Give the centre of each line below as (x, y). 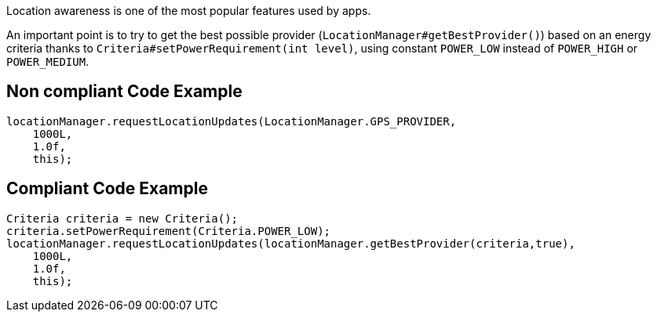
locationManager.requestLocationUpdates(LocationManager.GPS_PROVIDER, (232, 121)
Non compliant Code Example (124, 92)
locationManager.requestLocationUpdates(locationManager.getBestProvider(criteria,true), (291, 243)
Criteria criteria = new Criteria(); (122, 218)
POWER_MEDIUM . (48, 61)
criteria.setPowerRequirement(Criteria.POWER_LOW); (169, 231)
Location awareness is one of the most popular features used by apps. (189, 11)
